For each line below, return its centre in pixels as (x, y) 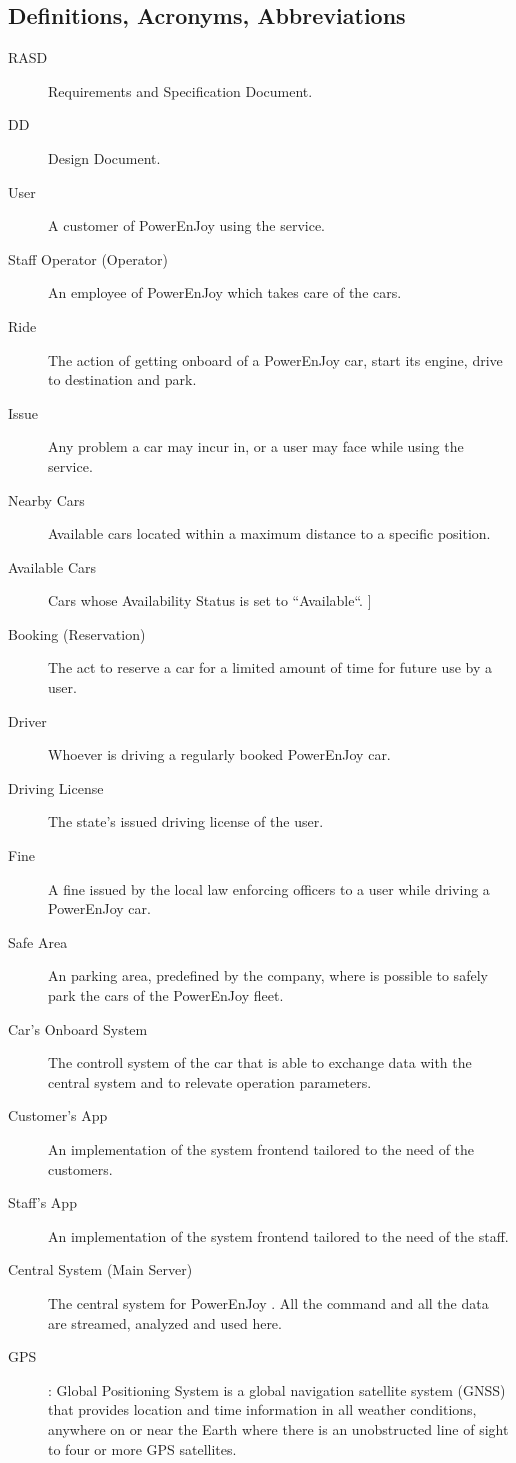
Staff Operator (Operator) (88, 258)
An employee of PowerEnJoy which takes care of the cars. (225, 292)
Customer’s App (58, 1115)
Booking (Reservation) (77, 633)
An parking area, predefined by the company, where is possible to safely (268, 975)
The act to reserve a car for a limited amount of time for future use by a (270, 667)
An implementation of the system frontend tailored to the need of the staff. (278, 1235)
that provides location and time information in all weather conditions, (262, 1409)
